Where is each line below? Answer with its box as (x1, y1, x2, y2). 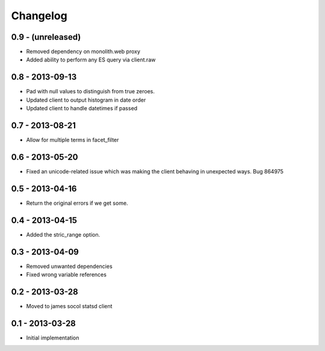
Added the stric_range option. (26, 231, 101, 238)
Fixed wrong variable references (26, 271, 107, 278)
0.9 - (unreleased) (11, 32, 81, 42)
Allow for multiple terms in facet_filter (26, 136, 119, 144)
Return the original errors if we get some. (26, 199, 129, 207)
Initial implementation (26, 334, 79, 341)
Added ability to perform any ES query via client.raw (26, 56, 156, 63)
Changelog (11, 9, 67, 22)
